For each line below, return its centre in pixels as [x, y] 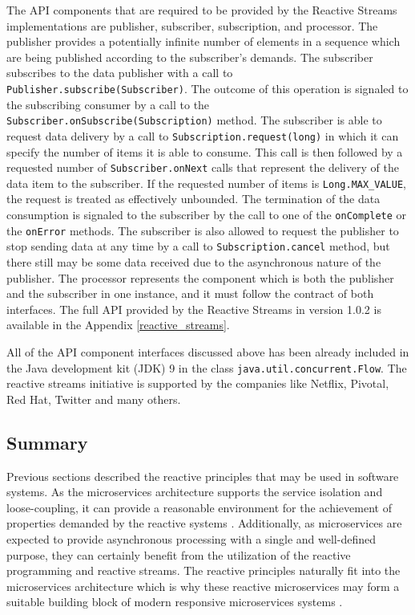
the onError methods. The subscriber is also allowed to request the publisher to [203, 230]
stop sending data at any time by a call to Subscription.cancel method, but [198, 246]
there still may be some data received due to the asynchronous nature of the [194, 262]
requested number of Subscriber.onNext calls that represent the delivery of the [203, 167]
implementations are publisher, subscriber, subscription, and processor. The [192, 25]
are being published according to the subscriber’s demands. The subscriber [190, 57]
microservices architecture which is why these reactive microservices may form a [203, 586]
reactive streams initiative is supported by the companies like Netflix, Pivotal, [198, 383]
